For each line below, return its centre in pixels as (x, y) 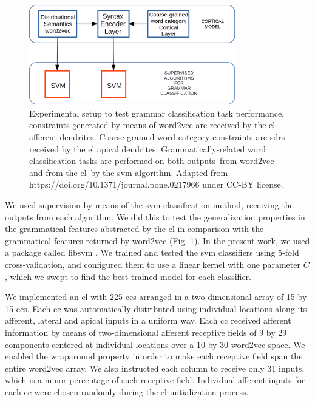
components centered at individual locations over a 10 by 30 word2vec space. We (155, 344)
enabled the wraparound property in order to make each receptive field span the (154, 356)
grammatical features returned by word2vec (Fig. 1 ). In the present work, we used (157, 240)
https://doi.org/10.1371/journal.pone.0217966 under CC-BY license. (156, 184)
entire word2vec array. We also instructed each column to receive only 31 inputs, (155, 368)
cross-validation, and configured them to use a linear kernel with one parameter (153, 264)
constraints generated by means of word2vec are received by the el (152, 125)
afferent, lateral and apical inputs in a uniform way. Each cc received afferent (148, 320)
